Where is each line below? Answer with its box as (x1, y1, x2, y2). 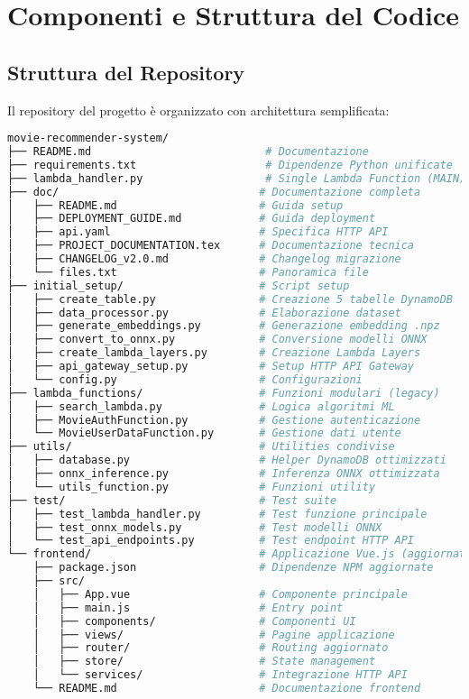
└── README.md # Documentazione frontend (32, 682, 421, 695)
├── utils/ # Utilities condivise (7, 440, 395, 454)
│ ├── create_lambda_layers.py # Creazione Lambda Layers (7, 346, 421, 360)
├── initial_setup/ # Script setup (7, 279, 350, 292)
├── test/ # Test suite (7, 493, 337, 507)
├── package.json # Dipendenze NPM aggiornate (32, 561, 434, 575)
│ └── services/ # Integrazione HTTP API (32, 668, 408, 682)
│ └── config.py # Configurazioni (7, 372, 363, 386)
